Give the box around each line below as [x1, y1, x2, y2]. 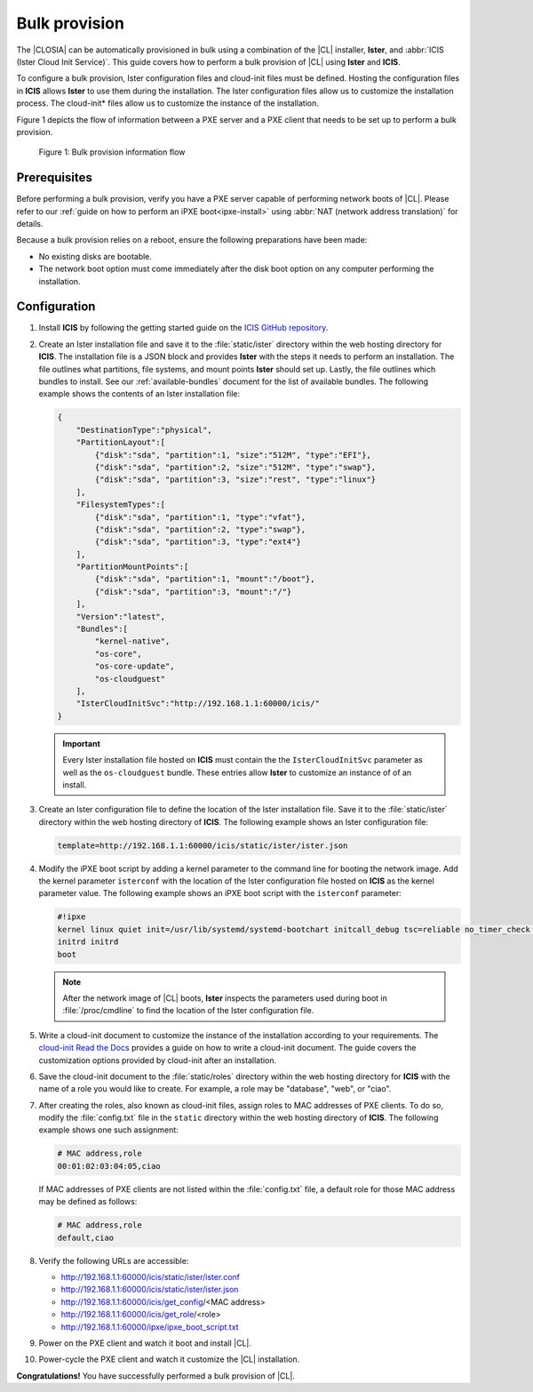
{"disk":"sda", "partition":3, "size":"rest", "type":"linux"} [94, 475, 377, 484]
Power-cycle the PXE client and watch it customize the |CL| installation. [38, 1354, 300, 1364]
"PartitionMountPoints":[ [76, 562, 189, 572]
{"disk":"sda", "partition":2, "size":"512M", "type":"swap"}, [94, 462, 377, 472]
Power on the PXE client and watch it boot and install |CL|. [38, 1338, 252, 1348]
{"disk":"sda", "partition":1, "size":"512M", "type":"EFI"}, [94, 450, 372, 460]
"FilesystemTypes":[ [76, 500, 166, 510]
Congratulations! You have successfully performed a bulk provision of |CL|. [16, 1370, 295, 1381]
